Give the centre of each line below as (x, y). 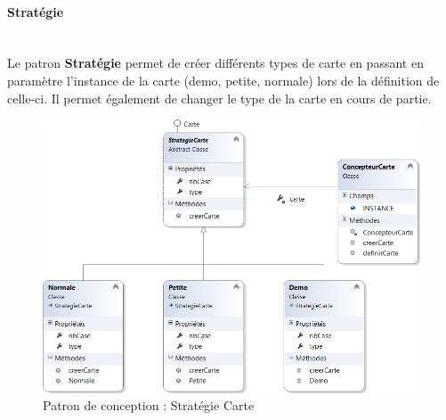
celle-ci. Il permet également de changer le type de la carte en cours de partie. (219, 98)
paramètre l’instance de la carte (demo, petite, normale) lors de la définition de (223, 80)
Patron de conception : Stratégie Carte (149, 405)
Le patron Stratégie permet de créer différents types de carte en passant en (215, 63)
